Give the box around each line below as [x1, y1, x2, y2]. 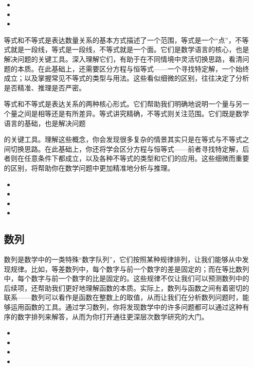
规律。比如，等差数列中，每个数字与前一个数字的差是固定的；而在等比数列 [10, 263, 249, 274]
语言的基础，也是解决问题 [4, 118, 86, 128]
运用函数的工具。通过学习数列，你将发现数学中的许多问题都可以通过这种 [10, 302, 242, 312]
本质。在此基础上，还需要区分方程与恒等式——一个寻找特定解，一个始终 [17, 63, 249, 73]
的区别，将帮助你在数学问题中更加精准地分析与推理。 [4, 162, 174, 173]
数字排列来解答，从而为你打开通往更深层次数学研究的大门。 [17, 311, 208, 321]
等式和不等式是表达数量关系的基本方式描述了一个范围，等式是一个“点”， [4, 35, 235, 45]
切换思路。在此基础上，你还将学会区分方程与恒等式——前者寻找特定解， [10, 143, 242, 154]
